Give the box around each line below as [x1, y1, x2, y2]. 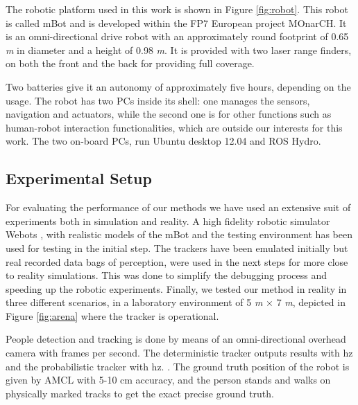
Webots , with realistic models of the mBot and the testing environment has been [6, 227, 352, 242]
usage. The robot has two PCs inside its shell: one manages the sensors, [6, 93, 310, 107]
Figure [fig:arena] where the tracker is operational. [6, 308, 219, 323]
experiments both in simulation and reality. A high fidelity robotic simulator [6, 213, 330, 228]
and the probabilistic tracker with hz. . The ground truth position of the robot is [6, 359, 350, 373]
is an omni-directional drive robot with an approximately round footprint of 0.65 [6, 29, 349, 44]
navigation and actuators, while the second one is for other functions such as [6, 107, 332, 121]
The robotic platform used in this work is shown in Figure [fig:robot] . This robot [6, 2, 348, 16]
